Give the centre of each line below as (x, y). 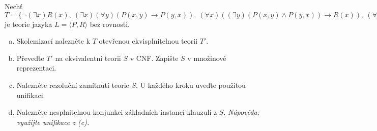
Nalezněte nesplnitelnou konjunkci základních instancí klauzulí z (117, 112)
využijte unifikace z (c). (53, 122)
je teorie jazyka (28, 24)
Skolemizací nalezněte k (53, 41)
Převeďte (30, 58)
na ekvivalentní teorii (88, 58)
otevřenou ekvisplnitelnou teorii (148, 41)
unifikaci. (31, 95)
